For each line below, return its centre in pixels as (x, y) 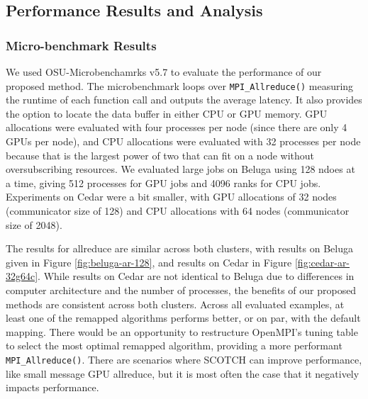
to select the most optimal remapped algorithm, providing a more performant (174, 345)
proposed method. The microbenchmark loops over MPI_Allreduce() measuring (180, 85)
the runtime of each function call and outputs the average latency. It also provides (184, 100)
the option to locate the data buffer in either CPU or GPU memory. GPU (167, 113)
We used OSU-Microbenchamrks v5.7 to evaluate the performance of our (164, 72)
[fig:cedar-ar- (322, 262)
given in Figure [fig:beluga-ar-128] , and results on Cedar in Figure (149, 262)
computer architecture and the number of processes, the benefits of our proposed (181, 290)
